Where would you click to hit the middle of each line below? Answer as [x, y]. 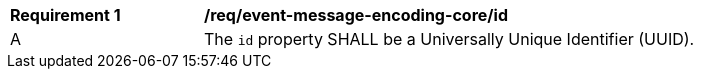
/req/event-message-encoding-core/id [356, 15]
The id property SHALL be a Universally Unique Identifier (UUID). [449, 39]
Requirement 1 [65, 15]
